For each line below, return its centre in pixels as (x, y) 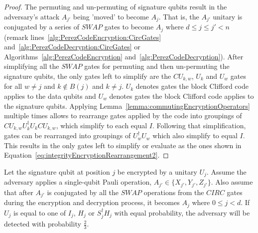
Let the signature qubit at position (57, 171)
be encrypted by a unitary (157, 171)
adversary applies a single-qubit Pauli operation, (78, 182)
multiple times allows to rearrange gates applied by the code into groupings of (123, 116)
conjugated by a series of (42, 27)
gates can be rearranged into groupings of (67, 135)
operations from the (174, 192)
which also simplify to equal (195, 135)
